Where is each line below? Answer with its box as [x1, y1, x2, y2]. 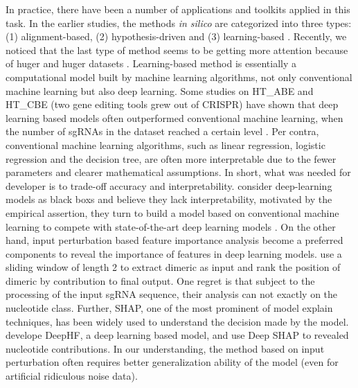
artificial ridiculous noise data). [6, 369, 138, 383]
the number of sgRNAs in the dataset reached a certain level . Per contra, [6, 124, 319, 139]
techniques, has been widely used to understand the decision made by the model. [6, 314, 349, 328]
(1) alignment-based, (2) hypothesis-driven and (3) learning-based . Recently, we [6, 29, 347, 44]
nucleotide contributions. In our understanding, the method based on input [6, 341, 325, 355]
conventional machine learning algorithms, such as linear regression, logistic [6, 137, 325, 152]
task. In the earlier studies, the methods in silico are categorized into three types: [6, 15, 352, 30]
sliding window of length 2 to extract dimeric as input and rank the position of [6, 260, 341, 274]
